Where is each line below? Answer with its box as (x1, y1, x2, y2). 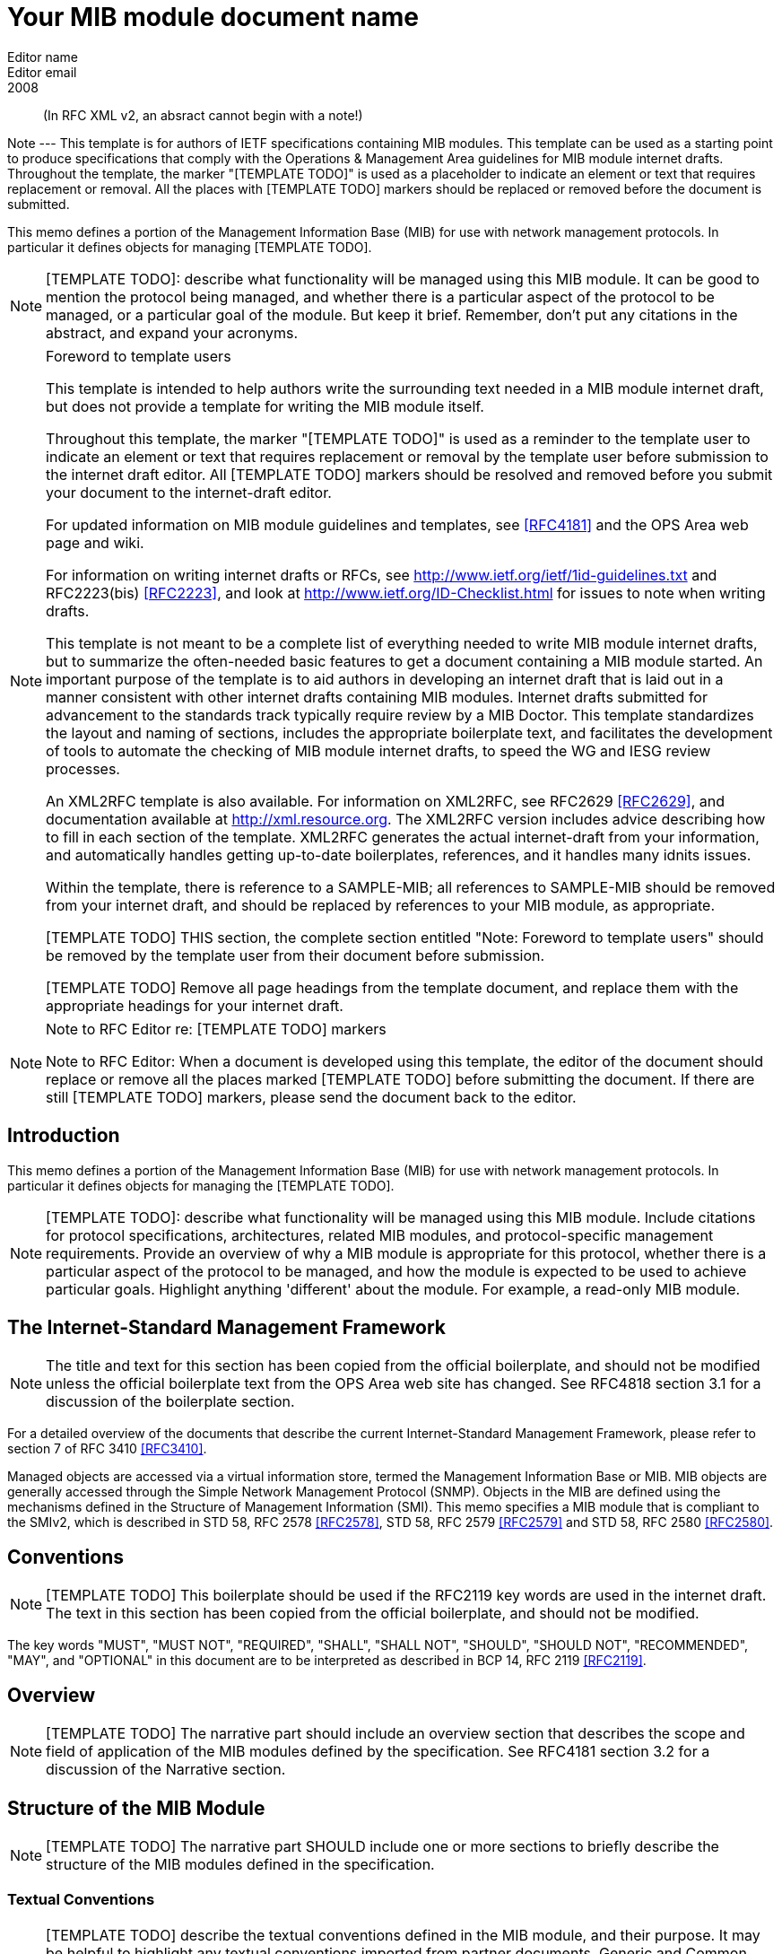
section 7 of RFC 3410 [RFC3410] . (7, 1441, 207, 1457)
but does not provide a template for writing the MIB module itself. (46, 397, 484, 415)
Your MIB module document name (7, 2, 420, 32)
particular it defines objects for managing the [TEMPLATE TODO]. (7, 1177, 395, 1193)
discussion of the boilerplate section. (46, 1392, 295, 1411)
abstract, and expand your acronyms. (46, 323, 299, 342)
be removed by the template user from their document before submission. (46, 946, 545, 964)
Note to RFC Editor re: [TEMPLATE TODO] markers (46, 1019, 387, 1038)
